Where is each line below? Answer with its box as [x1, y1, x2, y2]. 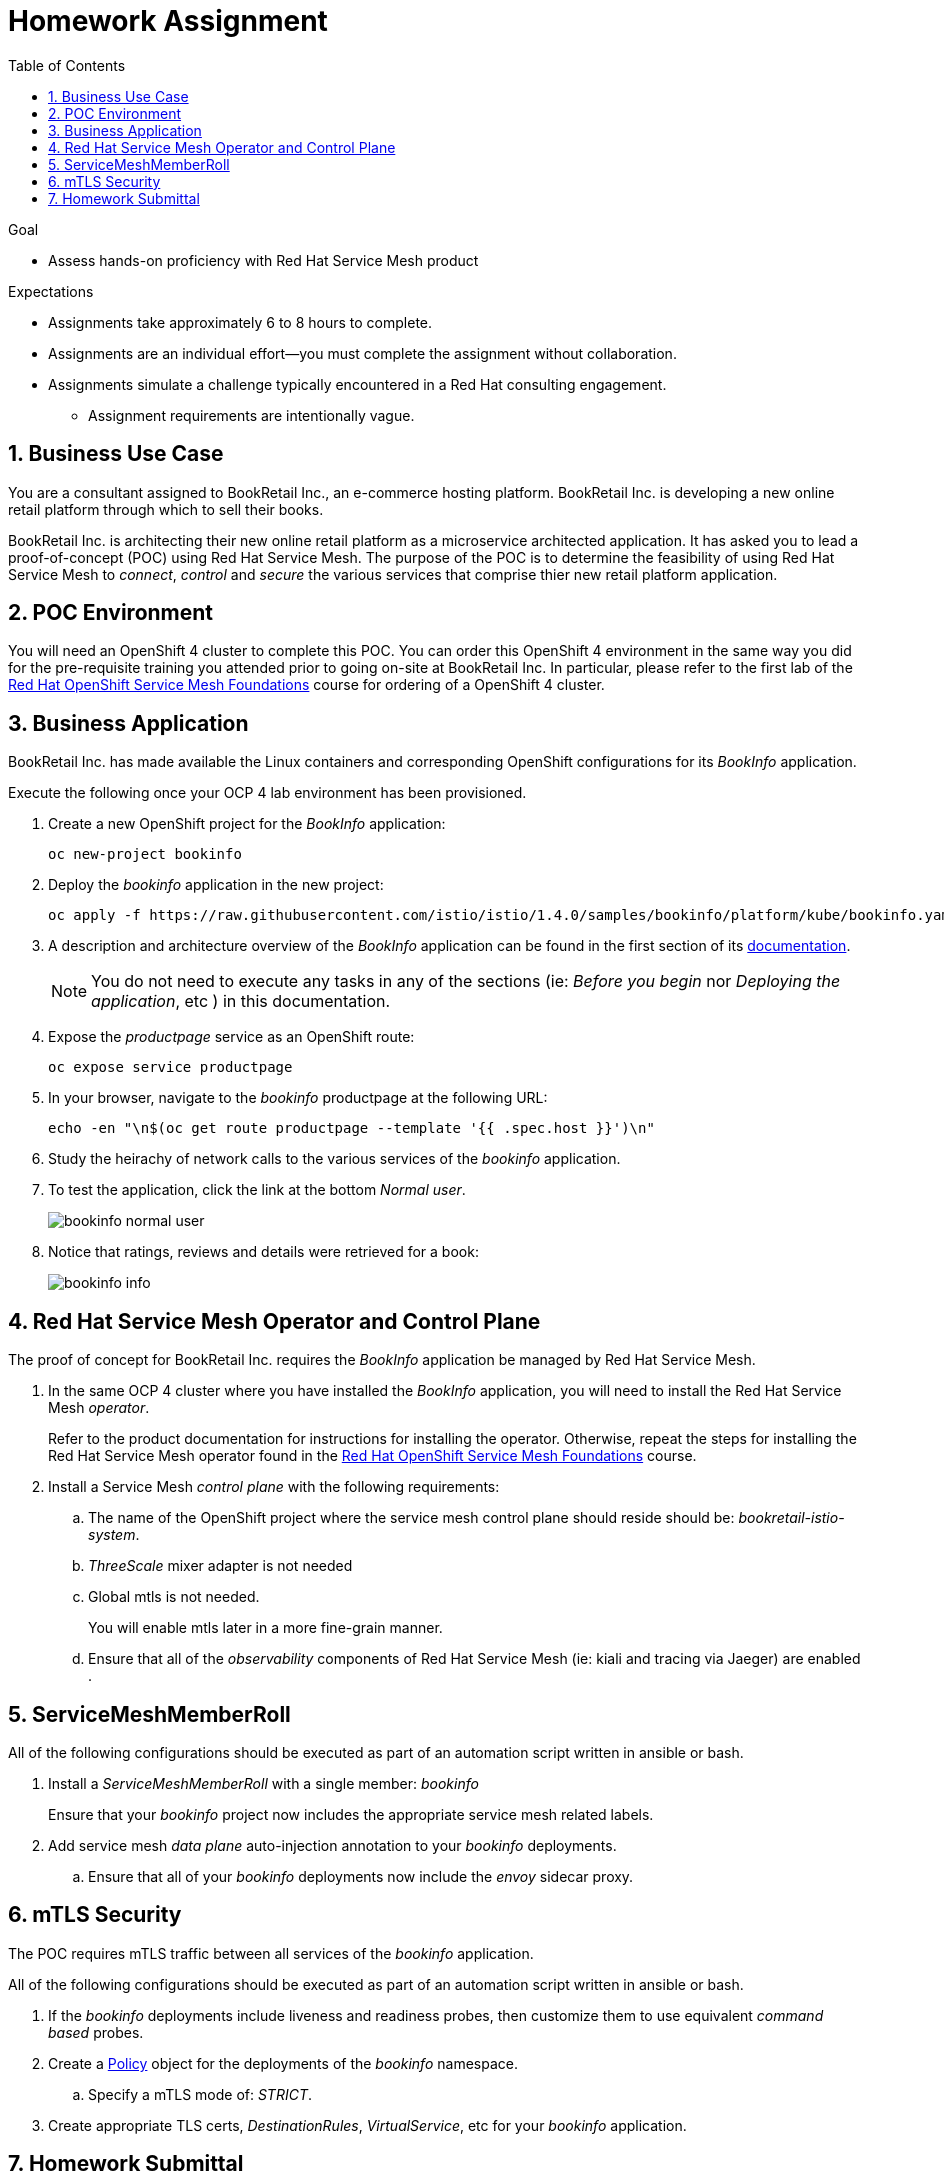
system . [88, 1526, 140, 1544]
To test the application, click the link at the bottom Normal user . [48, 1181, 466, 1199]
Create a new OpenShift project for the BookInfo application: [48, 815, 446, 833]
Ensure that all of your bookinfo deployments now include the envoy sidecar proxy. [88, 1867, 634, 1885]
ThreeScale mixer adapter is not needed [88, 1557, 353, 1575]
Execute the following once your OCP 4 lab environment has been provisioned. [8, 784, 527, 802]
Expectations [8, 282, 94, 300]
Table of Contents [8, 56, 126, 74]
